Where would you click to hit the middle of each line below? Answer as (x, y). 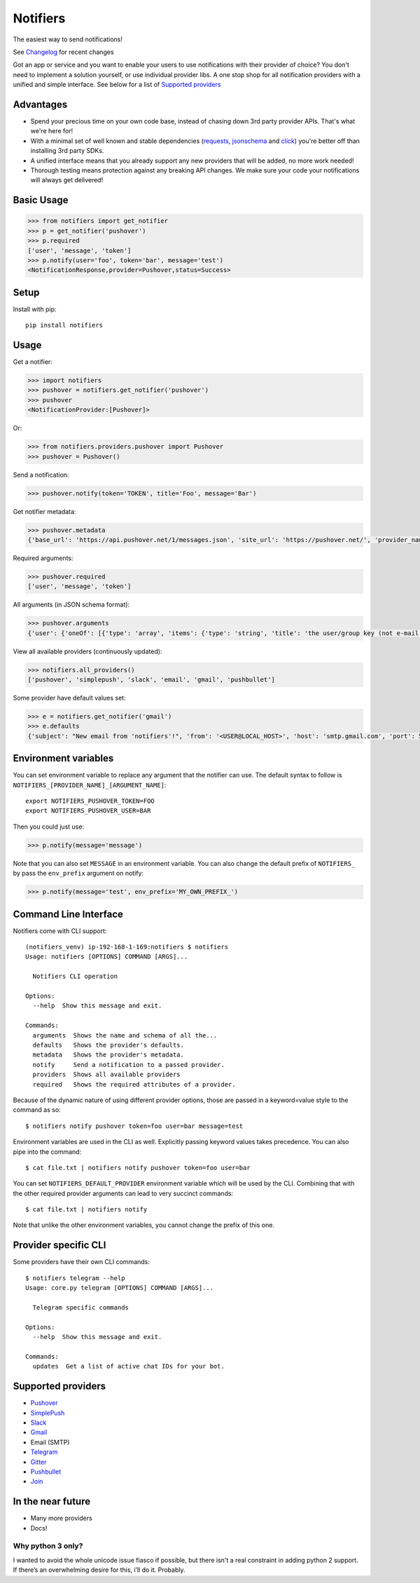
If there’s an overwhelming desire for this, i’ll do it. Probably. (99, 1570)
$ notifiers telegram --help (75, 1278)
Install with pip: (35, 309)
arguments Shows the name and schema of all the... (125, 1035)
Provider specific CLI (59, 1245)
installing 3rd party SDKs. (67, 151)
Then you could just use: (48, 827)
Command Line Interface (68, 914)
